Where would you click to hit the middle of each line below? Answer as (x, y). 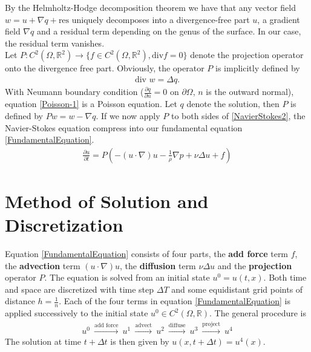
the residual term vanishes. (55, 43)
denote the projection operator (247, 55)
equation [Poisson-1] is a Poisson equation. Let (91, 104)
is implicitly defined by (258, 68)
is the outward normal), (250, 91)
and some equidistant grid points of (237, 289)
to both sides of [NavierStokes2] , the (238, 115)
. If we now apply (128, 115)
